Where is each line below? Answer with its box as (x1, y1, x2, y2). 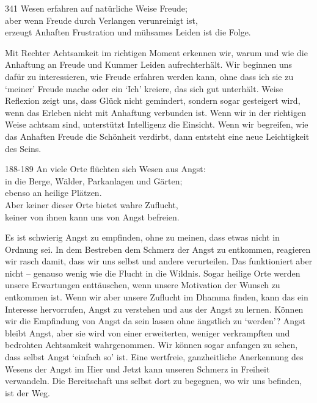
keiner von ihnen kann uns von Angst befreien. (5, 210, 180, 223)
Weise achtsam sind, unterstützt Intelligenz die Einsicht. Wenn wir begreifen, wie (5, 118, 308, 131)
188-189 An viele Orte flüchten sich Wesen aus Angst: (5, 162, 206, 175)
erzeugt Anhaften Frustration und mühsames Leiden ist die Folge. (5, 26, 251, 38)
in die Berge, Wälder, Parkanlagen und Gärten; (5, 174, 183, 187)
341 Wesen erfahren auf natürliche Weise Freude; (5, 2, 188, 14)
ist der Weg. (5, 386, 51, 399)
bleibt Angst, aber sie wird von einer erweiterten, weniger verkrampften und (5, 326, 290, 339)
